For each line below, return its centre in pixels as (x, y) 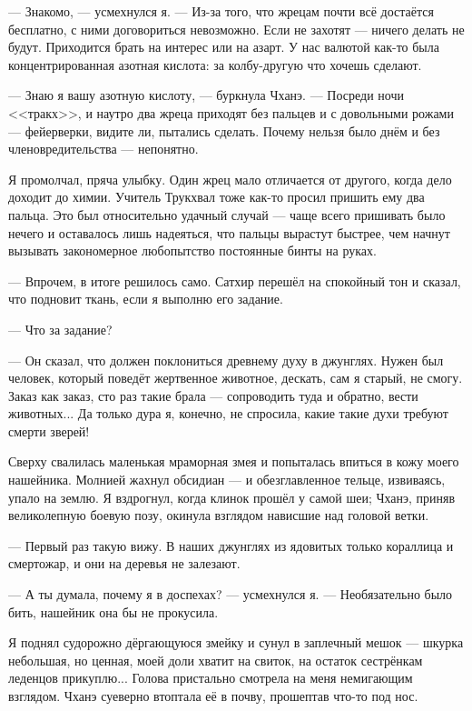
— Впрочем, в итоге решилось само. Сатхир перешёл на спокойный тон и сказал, (235, 280)
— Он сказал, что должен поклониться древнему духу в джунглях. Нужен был (226, 360)
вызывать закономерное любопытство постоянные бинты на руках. (192, 250)
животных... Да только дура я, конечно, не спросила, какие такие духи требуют (228, 413)
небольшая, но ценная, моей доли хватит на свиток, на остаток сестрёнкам (216, 660)
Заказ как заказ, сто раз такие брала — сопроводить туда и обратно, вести (213, 395)
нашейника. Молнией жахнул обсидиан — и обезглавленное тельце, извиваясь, (227, 480)
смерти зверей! (49, 431)
